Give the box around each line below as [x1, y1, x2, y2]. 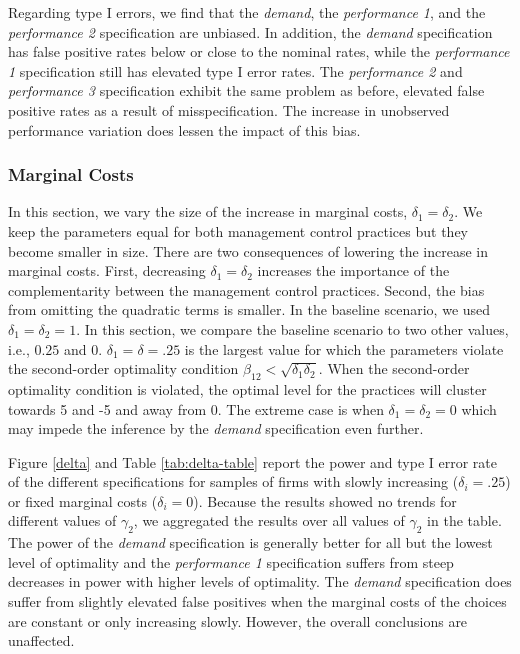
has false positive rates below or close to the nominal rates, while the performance [8, 41, 510, 62]
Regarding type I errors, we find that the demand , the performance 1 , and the [8, 2, 486, 22]
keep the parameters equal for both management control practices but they [8, 220, 468, 241]
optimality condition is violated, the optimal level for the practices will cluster [8, 378, 487, 399]
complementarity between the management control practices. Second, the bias [8, 279, 485, 300]
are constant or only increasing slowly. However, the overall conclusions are [8, 610, 468, 631]
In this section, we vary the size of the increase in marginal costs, [8, 201, 408, 222]
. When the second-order [318, 358, 470, 379]
